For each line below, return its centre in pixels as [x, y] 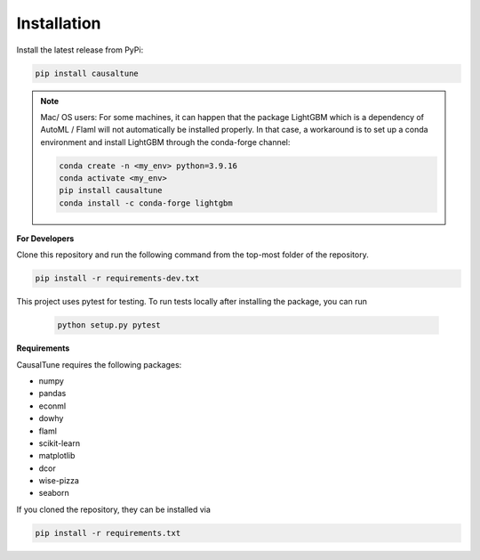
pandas [52, 394]
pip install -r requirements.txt [108, 533]
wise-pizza [59, 481]
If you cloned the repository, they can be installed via [113, 509]
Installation [59, 23]
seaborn [54, 493]
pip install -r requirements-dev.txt [117, 279]
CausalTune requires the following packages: [99, 364]
